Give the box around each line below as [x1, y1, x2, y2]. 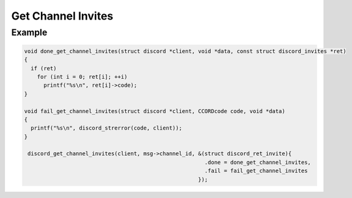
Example [11, 27, 48, 38]
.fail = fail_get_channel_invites [204, 167, 308, 174]
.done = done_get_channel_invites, [204, 159, 311, 166]
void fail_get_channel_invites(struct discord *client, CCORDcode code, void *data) [24, 108, 285, 114]
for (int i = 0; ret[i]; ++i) [37, 73, 128, 80]
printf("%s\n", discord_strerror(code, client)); [31, 125, 183, 131]
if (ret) [31, 65, 57, 71]
